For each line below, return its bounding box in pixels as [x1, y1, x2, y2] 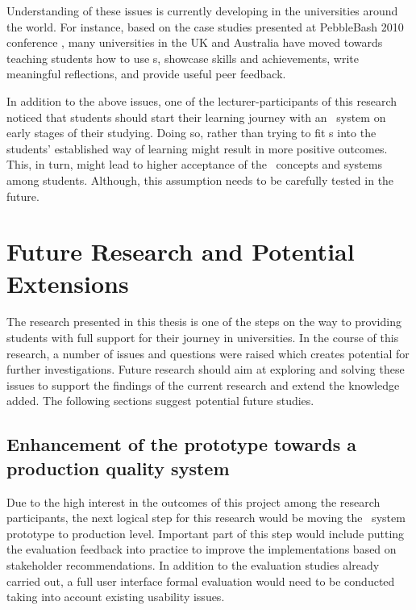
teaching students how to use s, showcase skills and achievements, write [6, 49, 359, 66]
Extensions [6, 266, 129, 299]
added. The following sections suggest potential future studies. [6, 392, 314, 409]
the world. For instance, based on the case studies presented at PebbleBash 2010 [6, 18, 404, 35]
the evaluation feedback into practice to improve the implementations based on [6, 541, 397, 558]
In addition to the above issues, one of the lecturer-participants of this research [6, 92, 397, 109]
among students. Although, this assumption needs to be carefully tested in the [6, 171, 394, 188]
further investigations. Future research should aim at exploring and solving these [6, 361, 405, 378]
